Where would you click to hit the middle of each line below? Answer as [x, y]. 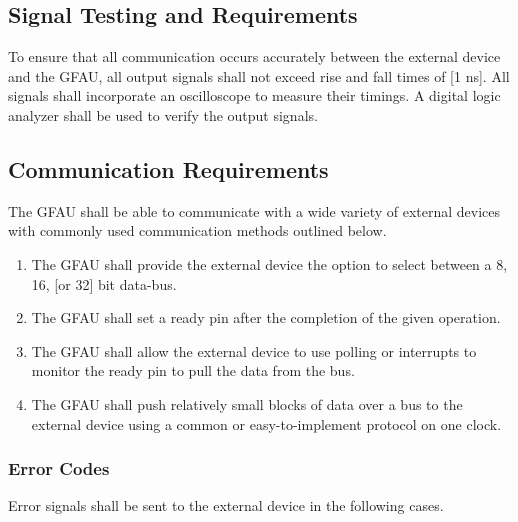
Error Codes [59, 468]
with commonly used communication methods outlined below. [197, 230]
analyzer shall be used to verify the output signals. [163, 114]
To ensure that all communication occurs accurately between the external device [254, 56]
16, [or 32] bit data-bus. [104, 283]
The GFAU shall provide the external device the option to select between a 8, [269, 263]
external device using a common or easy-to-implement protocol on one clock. [266, 423]
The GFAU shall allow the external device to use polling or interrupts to [254, 350]
